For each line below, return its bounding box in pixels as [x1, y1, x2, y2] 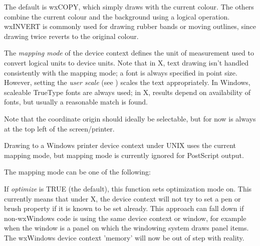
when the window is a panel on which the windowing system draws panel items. [4, 222, 249, 233]
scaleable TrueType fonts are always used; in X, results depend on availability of [4, 86, 251, 97]
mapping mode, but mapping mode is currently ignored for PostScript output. [4, 149, 244, 160]
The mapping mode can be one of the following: [4, 166, 151, 177]
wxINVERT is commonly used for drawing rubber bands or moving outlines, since [4, 21, 256, 31]
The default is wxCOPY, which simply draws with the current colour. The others [4, 1, 254, 11]
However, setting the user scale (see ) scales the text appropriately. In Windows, [4, 77, 250, 87]
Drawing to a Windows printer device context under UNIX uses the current [4, 140, 236, 150]
